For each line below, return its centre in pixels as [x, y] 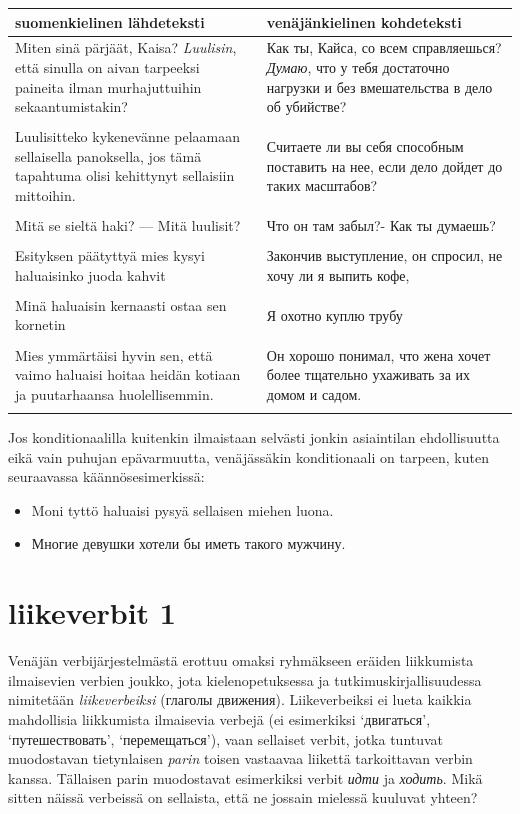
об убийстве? [306, 106]
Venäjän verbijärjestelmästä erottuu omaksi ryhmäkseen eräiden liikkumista [241, 660]
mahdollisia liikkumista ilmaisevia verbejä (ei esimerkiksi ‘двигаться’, [219, 718]
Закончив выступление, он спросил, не [384, 255]
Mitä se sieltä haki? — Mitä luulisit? [128, 225]
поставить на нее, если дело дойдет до [384, 165]
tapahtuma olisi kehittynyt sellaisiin [125, 175]
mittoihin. [45, 195]
